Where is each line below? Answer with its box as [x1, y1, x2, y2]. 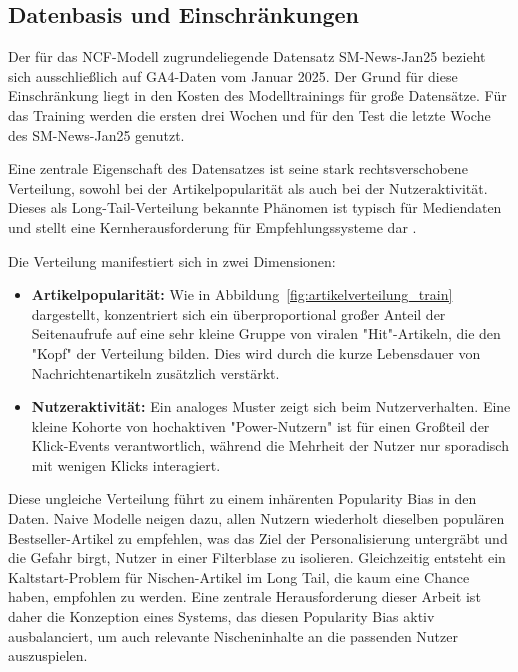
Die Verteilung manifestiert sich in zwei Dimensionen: [8, 250, 336, 271]
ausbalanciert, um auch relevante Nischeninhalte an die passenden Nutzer [8, 625, 458, 646]
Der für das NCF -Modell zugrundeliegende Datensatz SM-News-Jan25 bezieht [8, 46, 486, 67]
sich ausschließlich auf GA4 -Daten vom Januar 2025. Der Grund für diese [8, 65, 458, 86]
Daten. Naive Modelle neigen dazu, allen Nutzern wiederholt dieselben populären [8, 508, 505, 529]
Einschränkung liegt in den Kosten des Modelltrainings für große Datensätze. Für [8, 85, 507, 106]
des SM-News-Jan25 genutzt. [8, 124, 185, 145]
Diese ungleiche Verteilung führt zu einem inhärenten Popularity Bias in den [8, 488, 477, 509]
